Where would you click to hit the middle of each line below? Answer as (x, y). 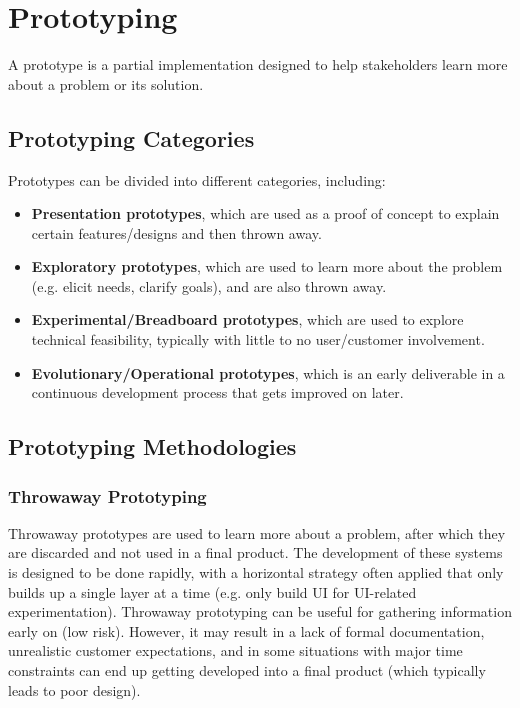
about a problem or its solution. (106, 83)
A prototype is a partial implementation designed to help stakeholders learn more (258, 64)
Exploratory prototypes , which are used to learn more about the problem (267, 266)
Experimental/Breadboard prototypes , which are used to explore (247, 319)
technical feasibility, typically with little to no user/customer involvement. (258, 339)
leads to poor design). (74, 689)
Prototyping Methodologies (152, 446)
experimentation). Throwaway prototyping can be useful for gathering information (260, 611)
